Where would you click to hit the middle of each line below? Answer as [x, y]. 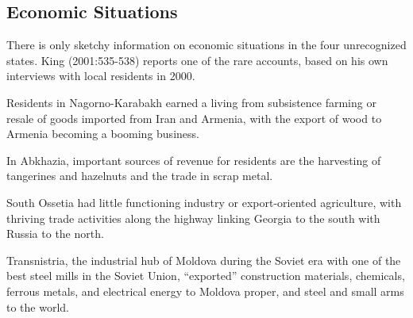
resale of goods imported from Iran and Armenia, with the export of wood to [194, 118]
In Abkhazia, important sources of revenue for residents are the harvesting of [194, 160]
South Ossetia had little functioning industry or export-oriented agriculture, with [204, 202]
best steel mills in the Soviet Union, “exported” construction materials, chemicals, [206, 276]
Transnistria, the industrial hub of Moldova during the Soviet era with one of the [204, 260]
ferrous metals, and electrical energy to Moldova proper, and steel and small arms [205, 291]
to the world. [38, 307]
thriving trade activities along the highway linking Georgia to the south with [193, 218]
